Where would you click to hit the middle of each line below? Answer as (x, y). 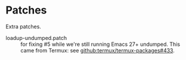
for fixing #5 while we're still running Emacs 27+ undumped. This (100, 44)
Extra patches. (23, 26)
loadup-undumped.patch (36, 38)
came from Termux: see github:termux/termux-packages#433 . (98, 50)
